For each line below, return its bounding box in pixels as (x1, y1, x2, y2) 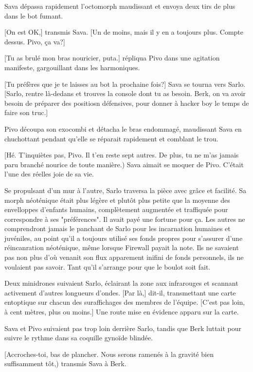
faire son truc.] (4, 107, 48, 117)
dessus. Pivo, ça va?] (4, 36, 65, 46)
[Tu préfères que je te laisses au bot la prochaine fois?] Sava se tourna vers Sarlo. (4, 78, 246, 89)
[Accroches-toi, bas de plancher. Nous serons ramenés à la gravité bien (4, 349, 214, 359)
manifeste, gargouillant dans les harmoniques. (4, 62, 140, 72)
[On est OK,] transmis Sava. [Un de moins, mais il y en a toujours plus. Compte (4, 27, 243, 37)
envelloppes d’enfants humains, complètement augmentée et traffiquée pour (4, 204, 228, 215)
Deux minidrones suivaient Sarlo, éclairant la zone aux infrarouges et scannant (4, 278, 238, 288)
